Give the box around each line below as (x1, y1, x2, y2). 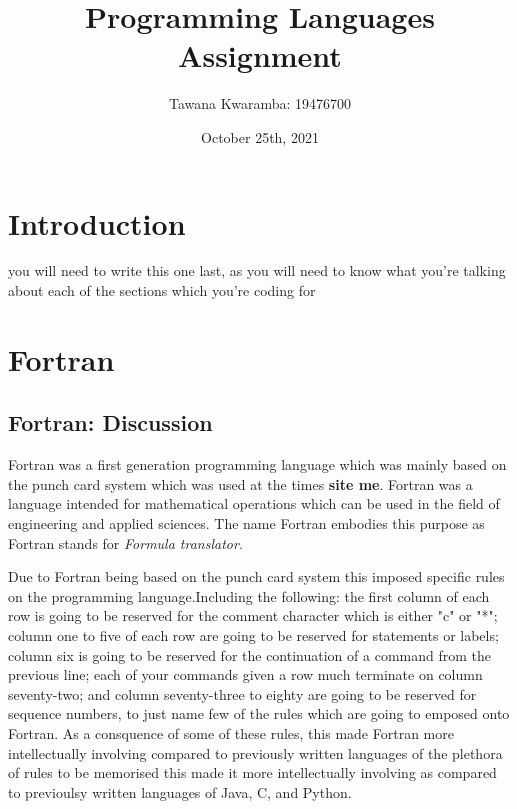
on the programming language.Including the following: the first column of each (8, 585, 490, 606)
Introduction (8, 202, 186, 243)
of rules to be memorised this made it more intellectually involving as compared (8, 762, 497, 783)
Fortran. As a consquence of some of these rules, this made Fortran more (8, 722, 454, 743)
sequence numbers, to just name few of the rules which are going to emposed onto (8, 703, 510, 724)
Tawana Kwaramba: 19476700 (168, 93, 352, 114)
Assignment (178, 35, 342, 76)
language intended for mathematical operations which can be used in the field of (8, 493, 500, 514)
